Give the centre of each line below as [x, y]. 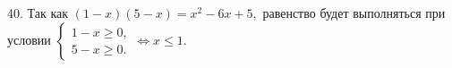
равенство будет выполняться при [354, 13]
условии [29, 39]
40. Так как [38, 13]
